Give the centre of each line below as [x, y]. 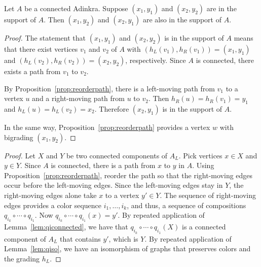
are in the [221, 8]
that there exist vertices [41, 49]
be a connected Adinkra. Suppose [76, 8]
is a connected [204, 227]
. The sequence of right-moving [208, 195]
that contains [80, 238]
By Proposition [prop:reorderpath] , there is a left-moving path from [109, 88]
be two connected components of [117, 155]
